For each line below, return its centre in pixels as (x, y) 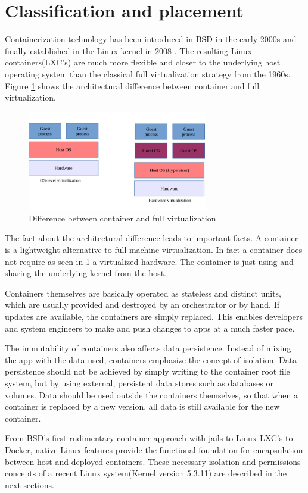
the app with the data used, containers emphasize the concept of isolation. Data (151, 359)
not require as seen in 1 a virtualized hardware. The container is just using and (149, 261)
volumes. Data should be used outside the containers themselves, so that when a (151, 394)
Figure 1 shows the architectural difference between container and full (132, 85)
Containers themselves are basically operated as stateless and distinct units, (143, 293)
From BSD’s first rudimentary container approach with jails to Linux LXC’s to (149, 438)
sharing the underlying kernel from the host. (86, 273)
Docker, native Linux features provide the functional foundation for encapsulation (154, 449)
